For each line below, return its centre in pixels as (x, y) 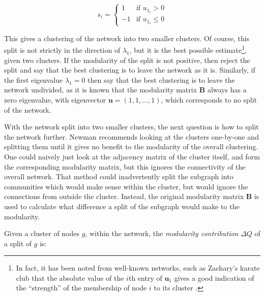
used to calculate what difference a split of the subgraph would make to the (122, 206)
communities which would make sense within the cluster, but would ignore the (126, 186)
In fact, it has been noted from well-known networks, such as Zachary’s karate (138, 268)
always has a (227, 90)
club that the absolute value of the (70, 277)
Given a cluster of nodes (42, 233)
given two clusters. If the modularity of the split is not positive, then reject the (127, 60)
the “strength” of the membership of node (81, 288)
